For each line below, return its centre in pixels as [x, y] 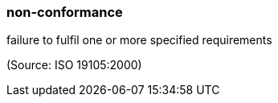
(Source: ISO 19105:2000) [74, 65]
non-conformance [65, 12]
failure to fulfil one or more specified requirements [139, 40]
